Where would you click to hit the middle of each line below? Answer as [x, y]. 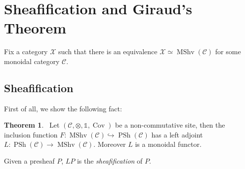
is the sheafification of [110, 161]
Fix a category [26, 51]
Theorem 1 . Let [32, 125]
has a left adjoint [177, 134]
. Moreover [110, 144]
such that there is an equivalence [108, 51]
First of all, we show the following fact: [63, 108]
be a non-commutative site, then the [170, 125]
